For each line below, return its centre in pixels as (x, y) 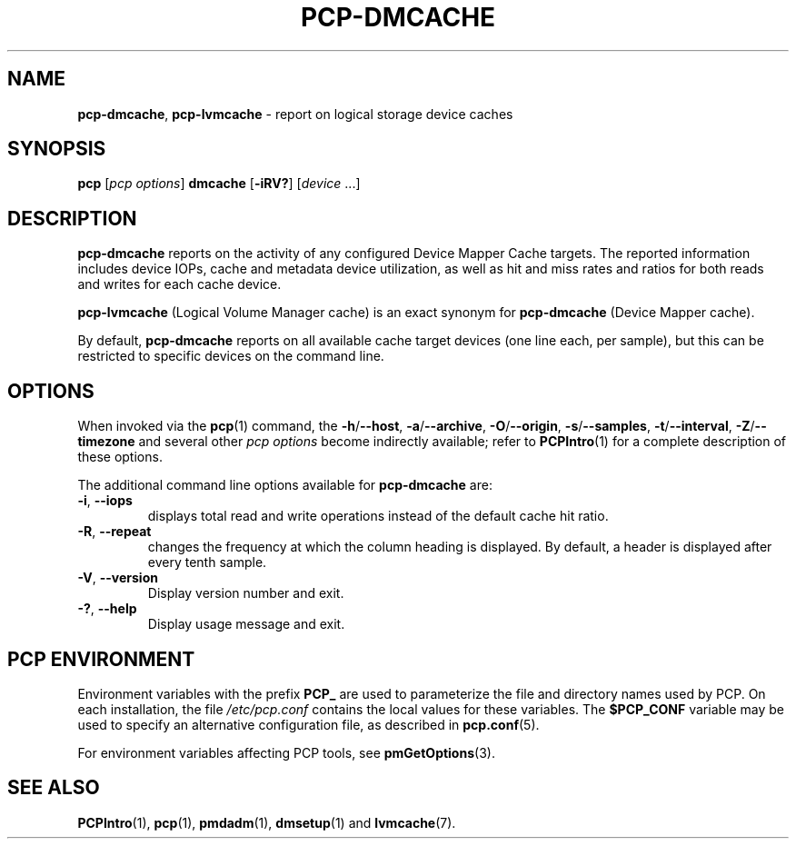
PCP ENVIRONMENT (101, 659)
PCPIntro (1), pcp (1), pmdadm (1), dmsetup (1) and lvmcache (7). (267, 822)
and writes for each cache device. (179, 284)
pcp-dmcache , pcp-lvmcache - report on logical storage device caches (295, 114)
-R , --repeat (114, 532)
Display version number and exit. (246, 593)
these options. (120, 457)
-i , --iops (105, 501)
